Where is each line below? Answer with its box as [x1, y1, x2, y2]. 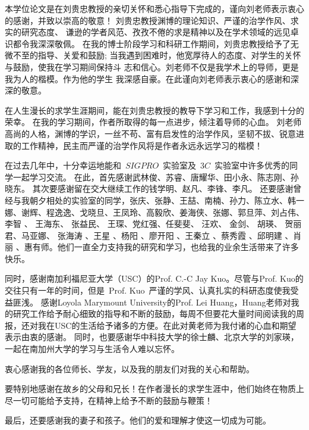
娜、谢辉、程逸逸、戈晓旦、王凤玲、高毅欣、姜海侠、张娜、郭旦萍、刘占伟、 [5, 205, 304, 218]
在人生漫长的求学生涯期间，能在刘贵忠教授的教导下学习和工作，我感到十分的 [5, 104, 304, 116]
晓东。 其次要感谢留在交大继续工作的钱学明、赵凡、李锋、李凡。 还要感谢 [5, 182, 294, 195]
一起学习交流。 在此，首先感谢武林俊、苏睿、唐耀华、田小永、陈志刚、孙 [12, 170, 299, 183]
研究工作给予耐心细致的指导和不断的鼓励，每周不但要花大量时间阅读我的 [12, 307, 296, 320]
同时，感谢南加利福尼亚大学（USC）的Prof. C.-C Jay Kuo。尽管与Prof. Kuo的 [5, 272, 304, 285]
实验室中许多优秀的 [215, 159, 290, 172]
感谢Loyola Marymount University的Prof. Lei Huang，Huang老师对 [40, 295, 291, 308]
